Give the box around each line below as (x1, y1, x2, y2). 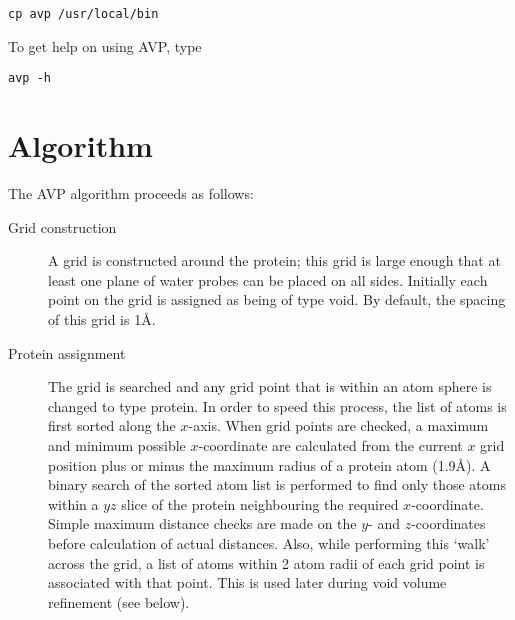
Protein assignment (8, 342, 126, 363)
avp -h (8, 71, 51, 86)
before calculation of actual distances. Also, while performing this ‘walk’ (48, 532, 490, 553)
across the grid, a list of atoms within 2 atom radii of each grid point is (48, 552, 485, 573)
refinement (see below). (48, 591, 190, 612)
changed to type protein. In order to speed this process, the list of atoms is (48, 395, 507, 416)
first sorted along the (48, 415, 176, 436)
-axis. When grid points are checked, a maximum (188, 415, 489, 436)
